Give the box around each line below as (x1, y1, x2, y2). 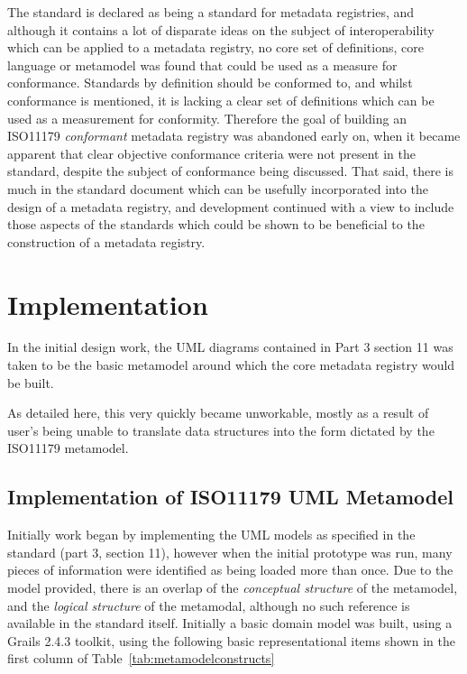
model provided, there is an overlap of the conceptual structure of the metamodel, (7, 577, 458, 596)
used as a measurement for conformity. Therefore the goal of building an (7, 108, 407, 127)
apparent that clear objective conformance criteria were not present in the (7, 143, 416, 162)
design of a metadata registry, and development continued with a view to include (7, 197, 454, 216)
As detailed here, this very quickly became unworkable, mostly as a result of (7, 403, 429, 422)
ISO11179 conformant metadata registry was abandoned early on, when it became (7, 126, 461, 145)
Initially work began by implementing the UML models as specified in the (7, 525, 416, 544)
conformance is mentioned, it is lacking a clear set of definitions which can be (7, 90, 435, 109)
